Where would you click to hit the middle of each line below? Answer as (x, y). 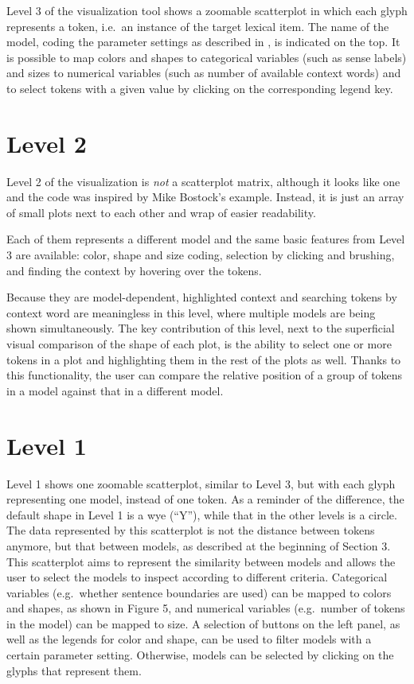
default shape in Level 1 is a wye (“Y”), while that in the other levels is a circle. (202, 514)
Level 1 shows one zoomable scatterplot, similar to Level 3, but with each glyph (201, 483)
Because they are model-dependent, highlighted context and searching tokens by (202, 297)
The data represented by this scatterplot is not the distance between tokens (191, 530)
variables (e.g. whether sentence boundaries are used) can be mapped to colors (199, 592)
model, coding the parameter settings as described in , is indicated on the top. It (203, 42)
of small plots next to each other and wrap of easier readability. (161, 212)
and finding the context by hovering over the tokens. (134, 270)
